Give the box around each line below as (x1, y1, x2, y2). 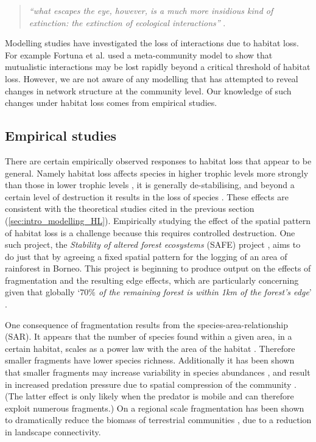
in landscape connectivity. (5, 426, 101, 438)
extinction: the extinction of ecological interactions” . (29, 16, 226, 29)
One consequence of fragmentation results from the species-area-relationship (5, 318, 288, 331)
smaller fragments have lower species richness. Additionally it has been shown (5, 354, 295, 367)
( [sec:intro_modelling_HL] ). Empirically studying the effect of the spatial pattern (5, 214, 311, 226)
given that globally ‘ (5, 286, 80, 298)
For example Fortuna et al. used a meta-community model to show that (5, 48, 273, 61)
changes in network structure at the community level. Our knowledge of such (5, 84, 292, 97)
